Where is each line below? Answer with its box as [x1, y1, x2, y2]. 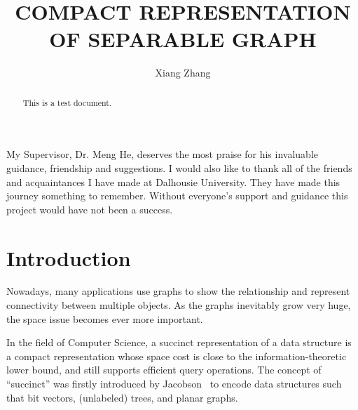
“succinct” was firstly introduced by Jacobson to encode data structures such [6, 376, 342, 391]
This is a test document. [22, 96, 112, 108]
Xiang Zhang [155, 65, 211, 80]
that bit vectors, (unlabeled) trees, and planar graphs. [6, 390, 238, 404]
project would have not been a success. [6, 201, 173, 216]
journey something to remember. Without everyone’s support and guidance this [6, 188, 348, 203]
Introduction [6, 243, 131, 272]
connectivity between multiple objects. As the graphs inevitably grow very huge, [6, 298, 351, 312]
